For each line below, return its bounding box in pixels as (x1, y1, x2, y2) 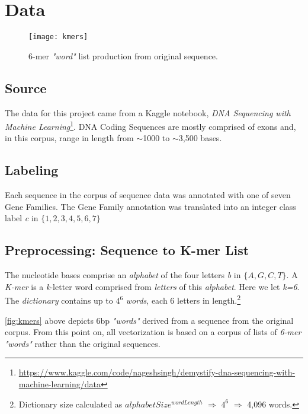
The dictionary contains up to (5, 294, 113, 307)
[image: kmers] (28, 33, 88, 42)
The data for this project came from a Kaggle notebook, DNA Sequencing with (5, 106, 291, 119)
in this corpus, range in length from (5, 132, 134, 144)
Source (5, 78, 47, 97)
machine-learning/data (18, 378, 101, 390)
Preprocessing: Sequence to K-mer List (5, 241, 249, 259)
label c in (5, 212, 38, 224)
